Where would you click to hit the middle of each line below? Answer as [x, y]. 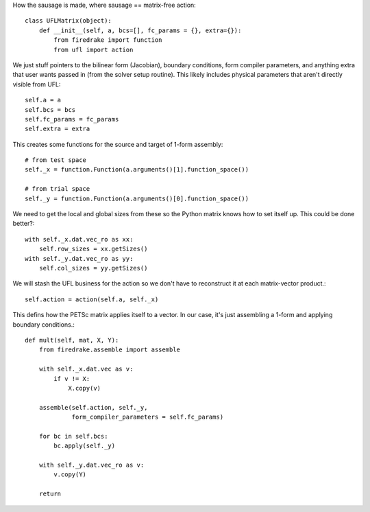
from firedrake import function [108, 40]
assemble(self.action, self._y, [93, 407]
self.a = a [43, 100]
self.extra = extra [58, 129]
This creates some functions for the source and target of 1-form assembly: [118, 144]
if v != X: [72, 379]
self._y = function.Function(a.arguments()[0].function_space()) [137, 198]
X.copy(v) [85, 388]
